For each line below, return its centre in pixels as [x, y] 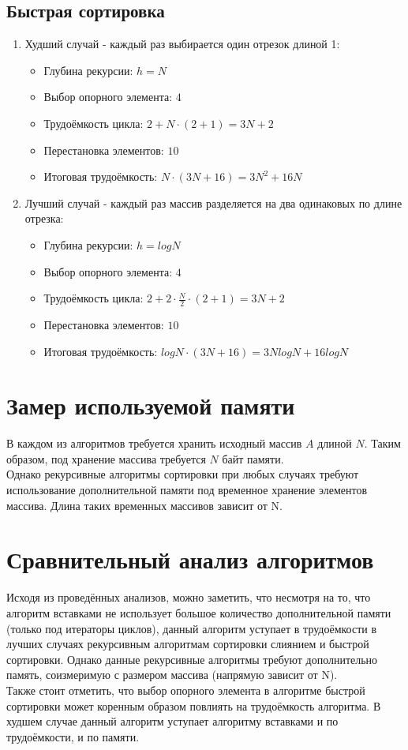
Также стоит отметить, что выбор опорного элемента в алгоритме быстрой [186, 690]
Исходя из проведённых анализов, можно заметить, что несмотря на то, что [189, 597]
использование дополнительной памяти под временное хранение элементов [187, 490]
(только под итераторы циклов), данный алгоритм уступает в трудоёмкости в [192, 628]
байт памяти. [253, 458]
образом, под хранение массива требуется [106, 458]
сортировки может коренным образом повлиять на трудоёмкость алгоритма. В [194, 705]
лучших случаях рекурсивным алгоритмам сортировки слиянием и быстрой [188, 644]
